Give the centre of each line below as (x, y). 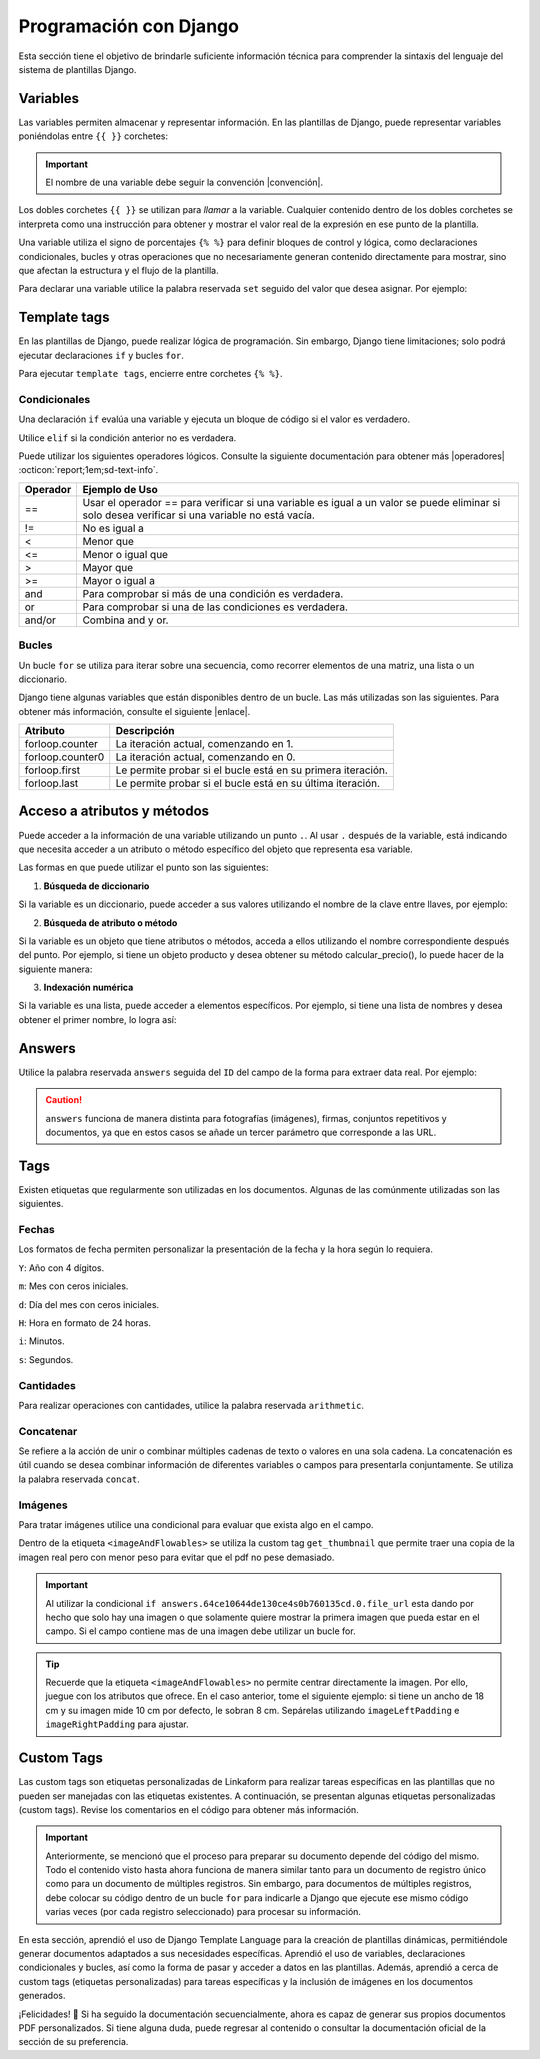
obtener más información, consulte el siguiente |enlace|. (134, 711)
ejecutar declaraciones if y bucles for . (101, 355)
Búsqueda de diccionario (96, 886)
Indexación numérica (88, 987)
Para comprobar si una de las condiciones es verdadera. (215, 607)
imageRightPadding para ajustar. (117, 1724)
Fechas (36, 1230)
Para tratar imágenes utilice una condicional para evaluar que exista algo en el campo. (196, 1524)
